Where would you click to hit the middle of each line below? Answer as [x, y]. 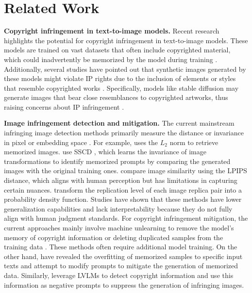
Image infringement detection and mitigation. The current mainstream [119, 123]
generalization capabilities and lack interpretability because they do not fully [118, 208]
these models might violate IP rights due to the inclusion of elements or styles [120, 78]
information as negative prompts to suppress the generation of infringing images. [124, 285]
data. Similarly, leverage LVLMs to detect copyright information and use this [119, 275]
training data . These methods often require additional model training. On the [121, 247]
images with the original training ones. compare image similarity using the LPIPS [126, 171]
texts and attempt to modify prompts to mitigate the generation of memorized [121, 266]
